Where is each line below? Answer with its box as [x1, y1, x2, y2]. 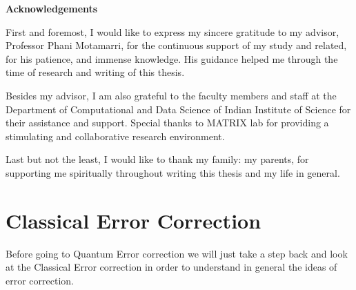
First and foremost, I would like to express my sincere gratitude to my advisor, [6, 24, 339, 39]
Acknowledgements [6, 1, 98, 15]
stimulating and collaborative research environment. [6, 128, 225, 143]
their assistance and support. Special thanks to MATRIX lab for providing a [6, 115, 329, 130]
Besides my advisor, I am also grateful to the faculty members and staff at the [6, 88, 337, 102]
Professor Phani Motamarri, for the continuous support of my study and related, [6, 38, 347, 52]
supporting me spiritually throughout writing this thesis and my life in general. [6, 165, 340, 180]
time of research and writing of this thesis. [6, 65, 185, 79]
